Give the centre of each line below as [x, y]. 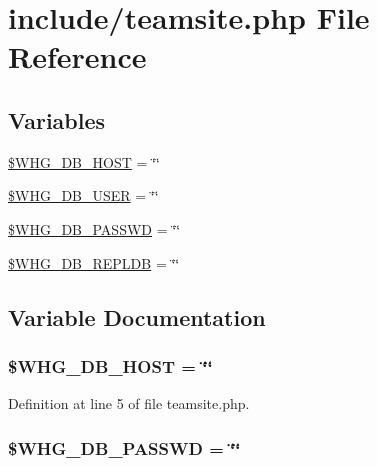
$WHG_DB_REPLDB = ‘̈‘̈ [94, 262]
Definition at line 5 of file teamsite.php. [129, 403]
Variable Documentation [137, 316]
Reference [77, 56]
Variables [57, 119]
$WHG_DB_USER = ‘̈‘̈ [83, 195]
